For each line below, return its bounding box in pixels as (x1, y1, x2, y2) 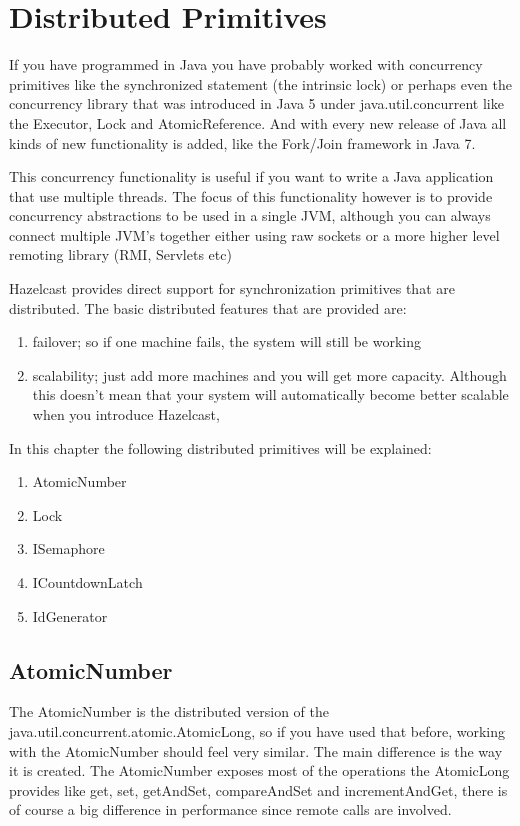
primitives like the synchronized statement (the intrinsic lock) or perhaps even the (9, 73, 513, 94)
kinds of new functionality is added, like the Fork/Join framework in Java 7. (9, 132, 476, 153)
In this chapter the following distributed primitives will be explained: (9, 437, 432, 458)
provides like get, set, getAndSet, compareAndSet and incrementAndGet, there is (9, 779, 508, 800)
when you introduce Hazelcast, (32, 404, 220, 425)
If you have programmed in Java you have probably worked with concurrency (9, 54, 483, 75)
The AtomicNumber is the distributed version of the (9, 701, 330, 722)
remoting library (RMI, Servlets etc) (9, 244, 232, 265)
